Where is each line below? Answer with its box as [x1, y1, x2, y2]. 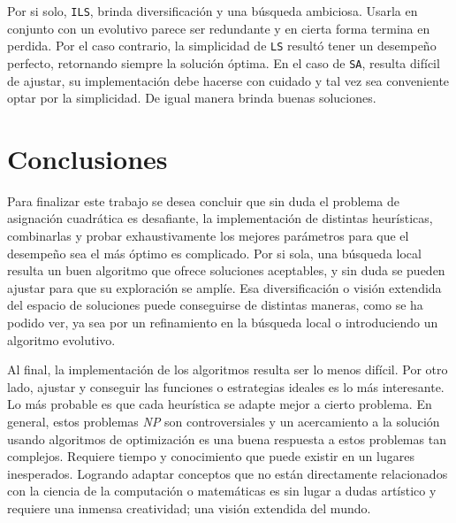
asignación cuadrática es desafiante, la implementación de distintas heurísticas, [7, 209, 433, 227]
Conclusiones [7, 140, 168, 176]
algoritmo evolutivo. [7, 330, 116, 349]
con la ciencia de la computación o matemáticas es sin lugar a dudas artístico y [7, 481, 437, 500]
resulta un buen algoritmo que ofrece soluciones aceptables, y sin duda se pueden [7, 261, 445, 280]
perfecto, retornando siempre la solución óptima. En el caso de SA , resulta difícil [7, 53, 440, 72]
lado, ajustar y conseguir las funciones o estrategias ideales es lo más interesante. [7, 377, 445, 396]
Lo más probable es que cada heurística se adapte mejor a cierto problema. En [7, 395, 432, 413]
